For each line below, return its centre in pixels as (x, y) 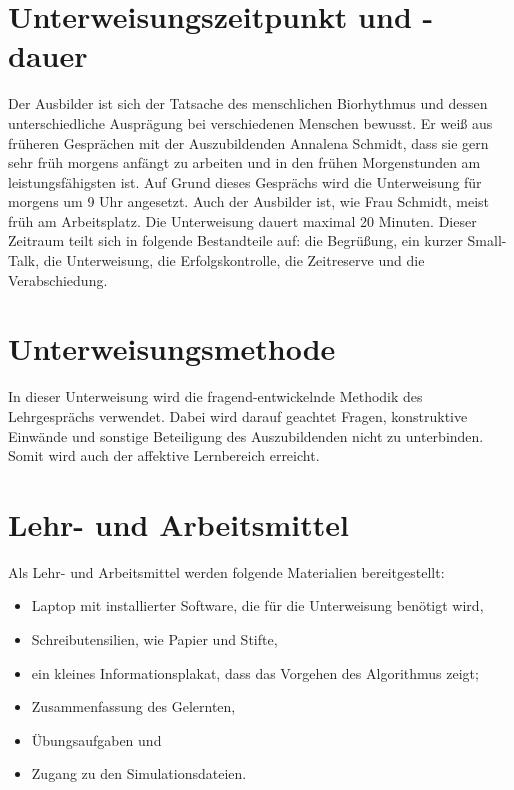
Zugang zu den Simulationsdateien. (139, 773)
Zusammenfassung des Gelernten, (133, 706)
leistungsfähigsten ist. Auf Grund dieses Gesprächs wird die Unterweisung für (245, 181)
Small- (487, 240)
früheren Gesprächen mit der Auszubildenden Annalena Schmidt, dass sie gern (248, 142)
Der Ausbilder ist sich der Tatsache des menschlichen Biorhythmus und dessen (248, 103)
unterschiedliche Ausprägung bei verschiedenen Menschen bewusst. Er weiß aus (250, 122)
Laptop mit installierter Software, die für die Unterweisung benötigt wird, (257, 605)
